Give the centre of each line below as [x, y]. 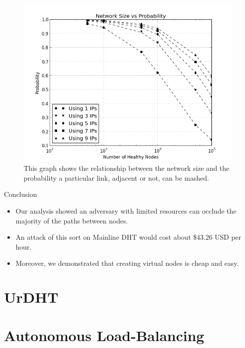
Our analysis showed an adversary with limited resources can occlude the [126, 210]
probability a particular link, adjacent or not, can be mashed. [116, 177]
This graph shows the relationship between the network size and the [126, 168]
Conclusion [20, 194]
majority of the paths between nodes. [72, 220]
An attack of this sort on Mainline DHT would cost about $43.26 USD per [128, 237]
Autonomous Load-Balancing [104, 335]
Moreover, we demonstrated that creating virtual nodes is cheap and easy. [127, 263]
